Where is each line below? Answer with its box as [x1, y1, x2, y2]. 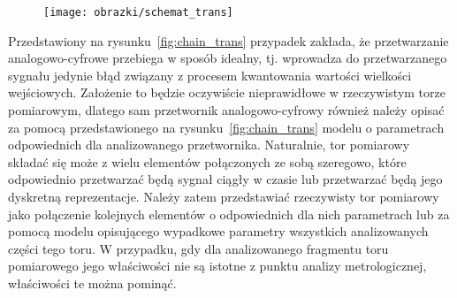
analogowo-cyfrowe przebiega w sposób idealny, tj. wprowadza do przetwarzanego [8, 49, 447, 67]
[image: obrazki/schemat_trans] [43, 6, 233, 19]
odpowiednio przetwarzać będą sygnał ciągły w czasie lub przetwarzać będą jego [8, 170, 443, 188]
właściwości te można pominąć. [8, 273, 177, 292]
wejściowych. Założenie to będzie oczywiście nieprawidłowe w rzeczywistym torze [8, 83, 446, 102]
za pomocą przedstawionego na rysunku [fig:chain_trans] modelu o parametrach [8, 118, 445, 136]
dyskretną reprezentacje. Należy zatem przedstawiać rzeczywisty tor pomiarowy [8, 187, 439, 205]
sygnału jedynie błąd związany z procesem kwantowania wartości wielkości [8, 65, 412, 84]
